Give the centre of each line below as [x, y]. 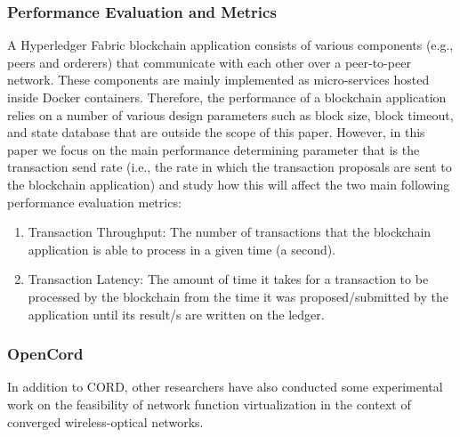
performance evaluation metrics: [94, 202]
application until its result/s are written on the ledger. [176, 314]
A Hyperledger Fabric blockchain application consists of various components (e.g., [230, 45]
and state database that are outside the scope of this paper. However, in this [216, 132]
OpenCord [45, 354]
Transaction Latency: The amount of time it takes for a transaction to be [228, 279]
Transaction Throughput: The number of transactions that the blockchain [230, 232]
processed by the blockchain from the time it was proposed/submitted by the [238, 296]
